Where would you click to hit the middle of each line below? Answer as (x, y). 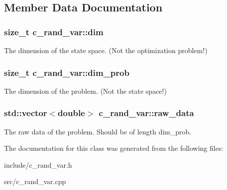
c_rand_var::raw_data (146, 113)
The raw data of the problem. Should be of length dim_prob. (98, 131)
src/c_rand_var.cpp (35, 181)
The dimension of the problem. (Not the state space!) (85, 91)
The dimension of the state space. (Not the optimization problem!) (106, 50)
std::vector (26, 113)
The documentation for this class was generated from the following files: (114, 148)
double (71, 113)
